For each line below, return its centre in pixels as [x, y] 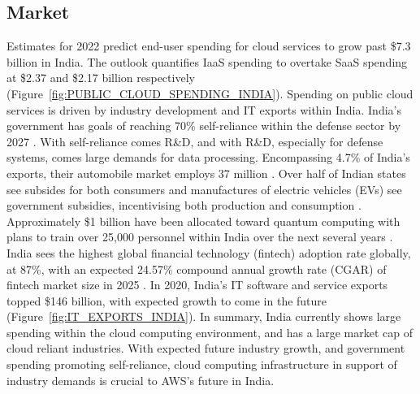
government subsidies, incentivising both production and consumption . [184, 205]
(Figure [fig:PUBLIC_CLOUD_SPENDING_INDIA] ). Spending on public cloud [210, 93]
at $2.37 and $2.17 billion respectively [101, 78]
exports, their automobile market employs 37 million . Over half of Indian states [206, 173]
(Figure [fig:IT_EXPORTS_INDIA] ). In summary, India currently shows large [204, 316]
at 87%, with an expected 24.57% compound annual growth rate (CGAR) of [197, 268]
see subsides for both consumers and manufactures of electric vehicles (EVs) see [204, 189]
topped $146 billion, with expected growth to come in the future [167, 300]
